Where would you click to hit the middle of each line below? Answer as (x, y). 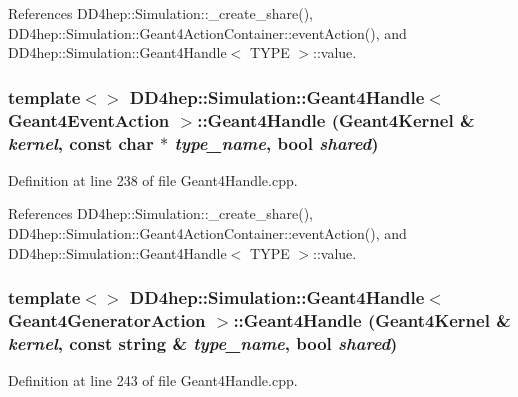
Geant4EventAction (89, 119)
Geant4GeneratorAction (107, 320)
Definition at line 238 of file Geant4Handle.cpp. (153, 179)
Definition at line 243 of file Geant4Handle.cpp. (153, 380)
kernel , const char (81, 142)
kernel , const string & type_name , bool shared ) (203, 342)
